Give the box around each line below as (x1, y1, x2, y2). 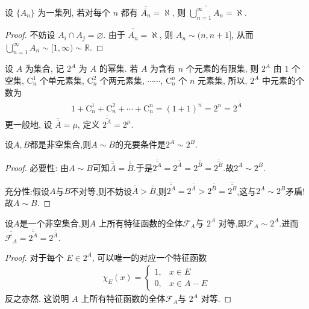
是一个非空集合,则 (19, 216, 90, 229)
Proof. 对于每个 (5, 251, 64, 263)
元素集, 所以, (198, 74, 248, 87)
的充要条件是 (115, 138, 166, 151)
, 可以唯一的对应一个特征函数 (92, 251, 207, 263)
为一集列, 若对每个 (37, 5, 111, 18)
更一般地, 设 (5, 117, 52, 130)
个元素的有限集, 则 (186, 62, 259, 75)
